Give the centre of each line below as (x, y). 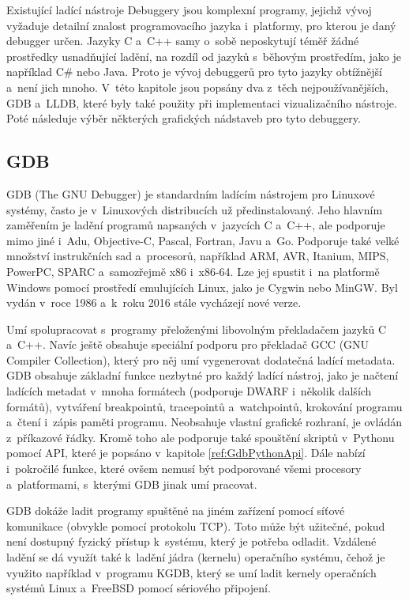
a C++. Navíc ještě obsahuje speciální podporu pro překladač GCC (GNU (188, 344)
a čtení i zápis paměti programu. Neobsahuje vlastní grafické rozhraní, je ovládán (204, 422)
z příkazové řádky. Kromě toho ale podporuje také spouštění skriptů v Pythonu (201, 437)
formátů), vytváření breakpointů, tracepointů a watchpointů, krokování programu (204, 406)
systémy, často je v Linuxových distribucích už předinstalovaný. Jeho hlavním (195, 209)
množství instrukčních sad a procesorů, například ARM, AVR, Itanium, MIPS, (198, 256)
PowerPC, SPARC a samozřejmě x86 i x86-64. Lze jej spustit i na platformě (193, 271)
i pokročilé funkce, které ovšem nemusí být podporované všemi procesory (184, 469)
